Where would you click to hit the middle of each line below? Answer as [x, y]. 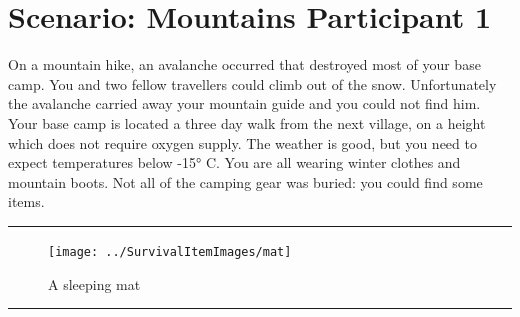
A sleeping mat [94, 283]
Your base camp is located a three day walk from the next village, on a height [247, 122]
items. [26, 201]
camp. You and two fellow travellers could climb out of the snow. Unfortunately [252, 83]
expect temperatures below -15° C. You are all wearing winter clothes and [234, 162]
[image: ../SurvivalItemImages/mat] [170, 251]
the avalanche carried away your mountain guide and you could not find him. [244, 103]
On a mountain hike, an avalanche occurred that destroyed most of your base [244, 64]
